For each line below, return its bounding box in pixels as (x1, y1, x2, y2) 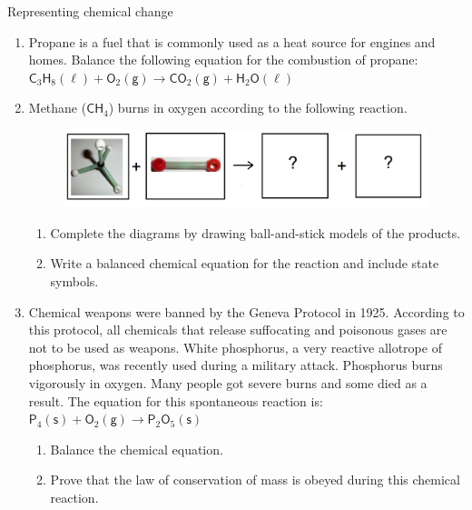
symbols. (50, 271, 99, 290)
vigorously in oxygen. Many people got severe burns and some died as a (28, 373, 428, 392)
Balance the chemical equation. (50, 439, 223, 458)
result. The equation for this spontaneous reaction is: (28, 391, 323, 410)
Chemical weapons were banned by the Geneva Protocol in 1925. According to (28, 302, 465, 321)
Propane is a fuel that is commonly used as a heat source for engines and (28, 32, 436, 51)
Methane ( (28, 98, 87, 117)
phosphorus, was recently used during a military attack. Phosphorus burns (28, 355, 443, 375)
